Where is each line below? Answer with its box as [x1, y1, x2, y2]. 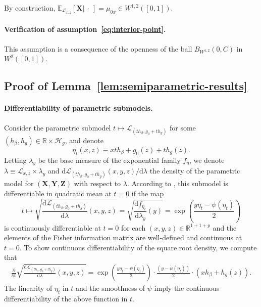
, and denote [65, 135, 103, 145]
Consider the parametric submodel [4, 122, 111, 133]
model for [4, 178, 34, 189]
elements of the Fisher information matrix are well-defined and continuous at [4, 232, 242, 243]
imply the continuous [154, 283, 220, 293]
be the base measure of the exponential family [38, 154, 181, 165]
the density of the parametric [149, 165, 240, 176]
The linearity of [4, 283, 53, 293]
